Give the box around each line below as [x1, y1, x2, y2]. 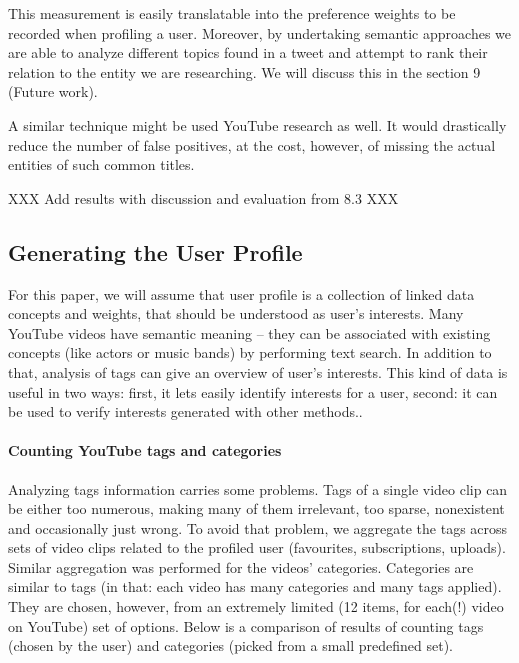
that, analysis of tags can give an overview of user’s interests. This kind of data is [8, 361, 508, 382]
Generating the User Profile [8, 236, 303, 267]
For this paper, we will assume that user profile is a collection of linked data [8, 283, 475, 304]
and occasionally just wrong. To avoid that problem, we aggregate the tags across [8, 517, 508, 538]
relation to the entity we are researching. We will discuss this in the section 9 [8, 61, 481, 82]
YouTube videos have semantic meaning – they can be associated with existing [8, 322, 491, 343]
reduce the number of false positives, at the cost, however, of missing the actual [8, 134, 496, 155]
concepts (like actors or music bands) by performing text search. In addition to [8, 342, 492, 363]
